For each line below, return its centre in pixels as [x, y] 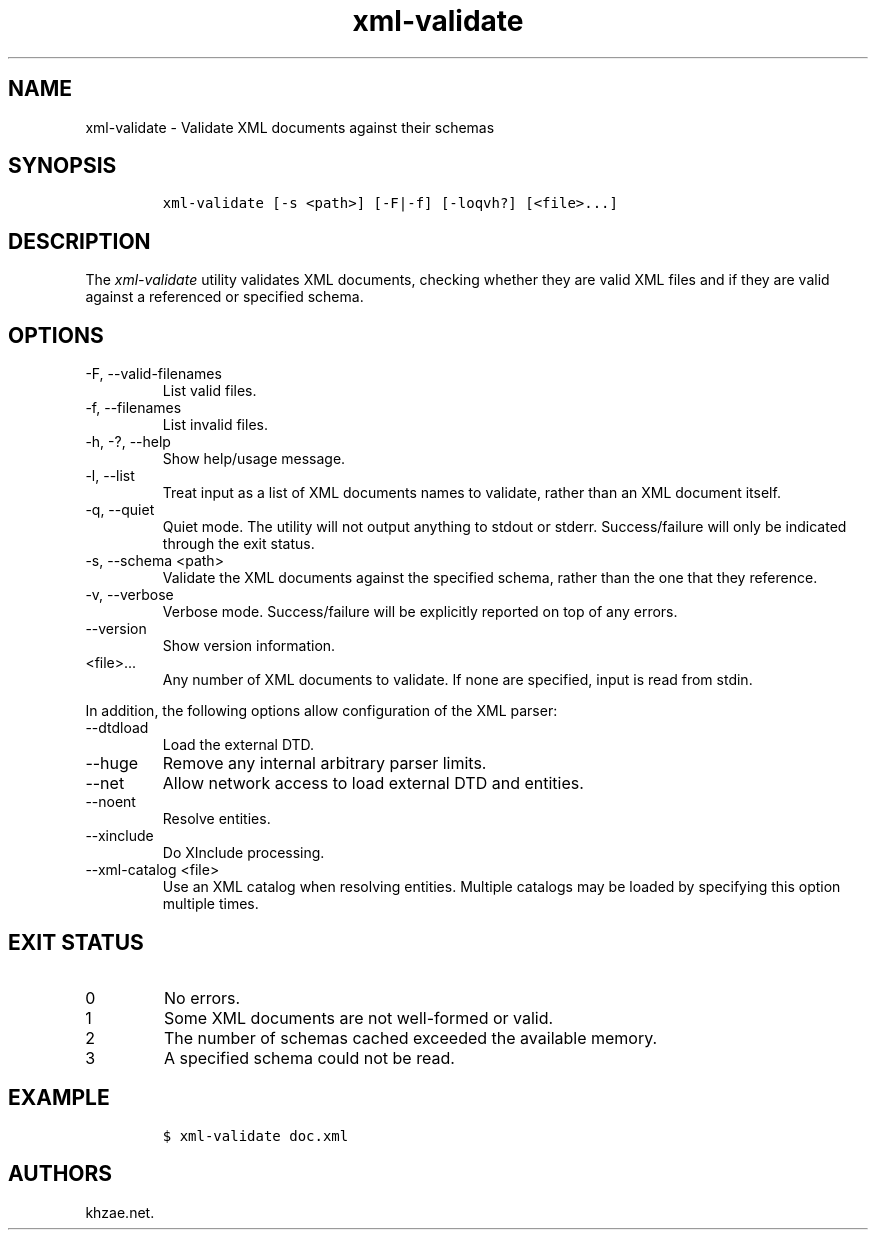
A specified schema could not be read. [309, 1057]
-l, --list [110, 476]
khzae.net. [120, 1212]
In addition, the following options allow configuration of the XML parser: [321, 711]
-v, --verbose [129, 595]
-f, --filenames [133, 408]
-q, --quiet [120, 510]
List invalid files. [215, 425]
